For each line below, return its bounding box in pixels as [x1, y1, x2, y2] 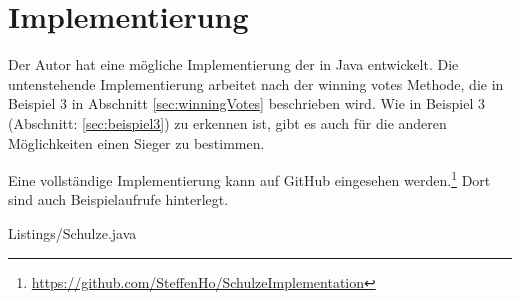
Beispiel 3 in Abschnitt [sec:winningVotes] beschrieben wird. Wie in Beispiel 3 [8, 93, 485, 114]
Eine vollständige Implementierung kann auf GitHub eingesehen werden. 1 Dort [8, 167, 491, 190]
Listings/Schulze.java [8, 222, 137, 243]
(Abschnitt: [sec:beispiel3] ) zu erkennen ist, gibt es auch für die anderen [8, 112, 447, 133]
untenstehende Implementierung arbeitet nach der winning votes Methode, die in [8, 73, 504, 94]
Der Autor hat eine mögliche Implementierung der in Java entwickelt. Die [8, 54, 459, 75]
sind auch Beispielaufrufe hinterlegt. [8, 189, 229, 210]
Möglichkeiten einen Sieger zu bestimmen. [8, 132, 265, 153]
